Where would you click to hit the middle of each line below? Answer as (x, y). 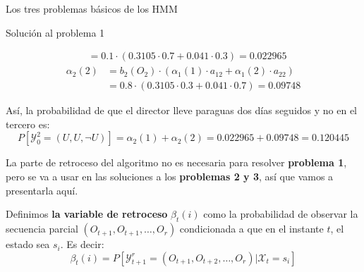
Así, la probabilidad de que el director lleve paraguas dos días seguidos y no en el (182, 110)
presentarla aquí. (42, 190)
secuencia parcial (42, 229)
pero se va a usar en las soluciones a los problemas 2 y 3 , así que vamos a (170, 177)
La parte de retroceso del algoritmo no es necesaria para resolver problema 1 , (176, 162)
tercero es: (28, 124)
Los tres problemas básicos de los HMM (92, 8)
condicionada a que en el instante (251, 229)
